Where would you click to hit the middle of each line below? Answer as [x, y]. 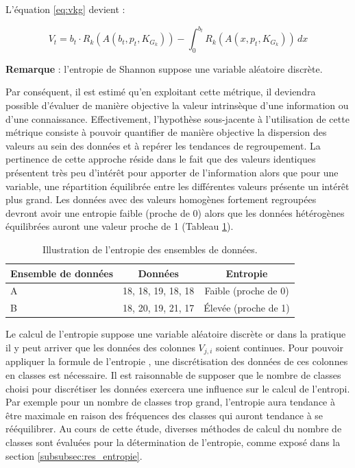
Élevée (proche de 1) [247, 308]
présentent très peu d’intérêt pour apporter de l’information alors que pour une [172, 173]
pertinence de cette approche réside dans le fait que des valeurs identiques [161, 159]
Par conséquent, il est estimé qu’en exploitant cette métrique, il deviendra [161, 92]
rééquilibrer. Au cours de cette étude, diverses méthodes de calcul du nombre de [174, 429]
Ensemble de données [62, 273]
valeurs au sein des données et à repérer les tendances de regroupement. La [163, 145]
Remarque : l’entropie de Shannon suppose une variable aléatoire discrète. [164, 68]
